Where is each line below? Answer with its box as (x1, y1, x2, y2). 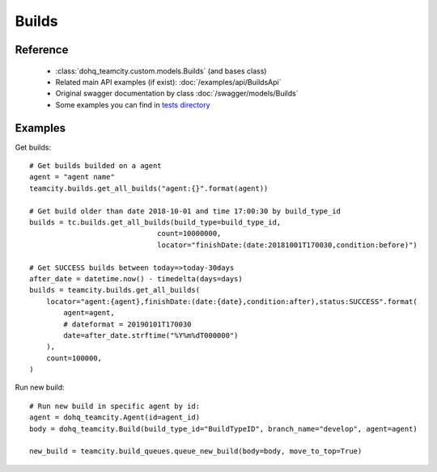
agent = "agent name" (29, 172, 115, 182)
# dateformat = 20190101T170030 (63, 319, 192, 329)
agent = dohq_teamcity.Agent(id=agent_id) (29, 413, 201, 422)
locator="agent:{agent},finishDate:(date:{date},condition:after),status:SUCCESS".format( (45, 297, 418, 306)
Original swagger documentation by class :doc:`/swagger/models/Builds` (55, 89, 299, 99)
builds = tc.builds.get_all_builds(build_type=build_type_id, (29, 217, 282, 226)
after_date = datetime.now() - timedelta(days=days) (29, 274, 243, 283)
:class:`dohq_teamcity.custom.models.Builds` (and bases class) (55, 65, 267, 76)
